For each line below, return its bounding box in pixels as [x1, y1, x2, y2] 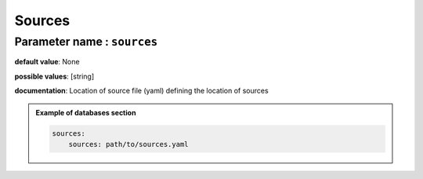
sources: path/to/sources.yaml [68, 140, 189, 148]
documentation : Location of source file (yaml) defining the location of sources [14, 86, 269, 96]
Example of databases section [35, 108, 136, 117]
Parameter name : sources [14, 35, 158, 49]
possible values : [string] [14, 71, 95, 81]
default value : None [14, 57, 80, 67]
